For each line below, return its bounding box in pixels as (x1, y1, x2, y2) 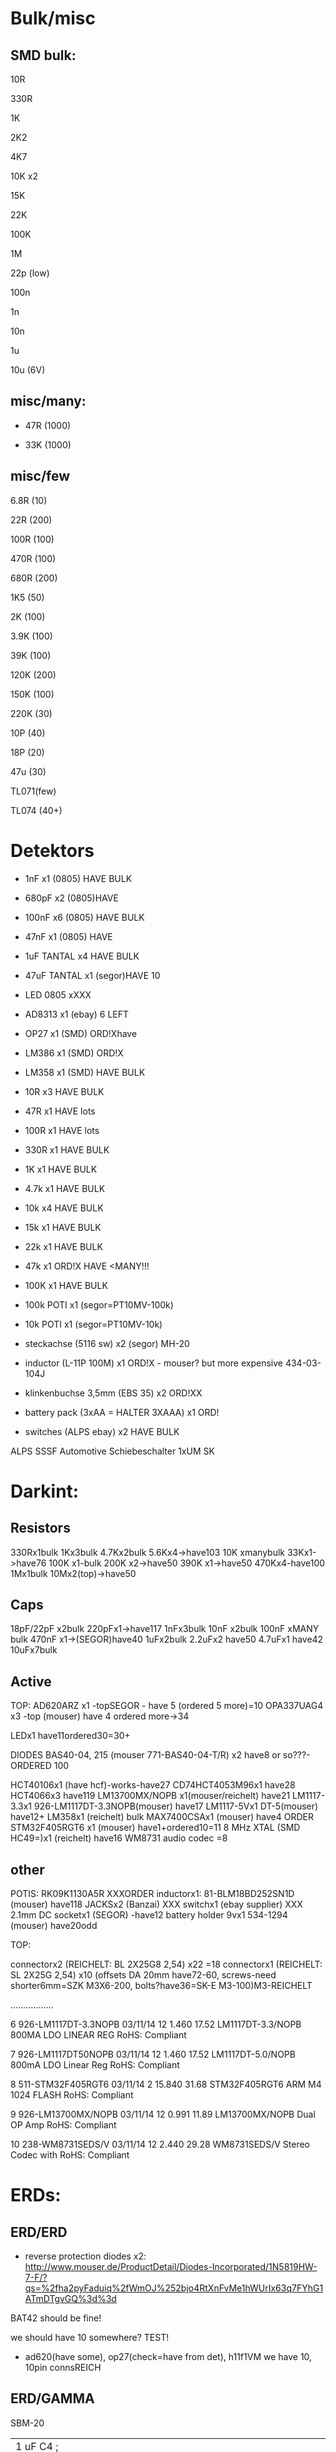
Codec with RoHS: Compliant (10, 2149, 130, 2161)
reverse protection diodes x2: (24, 2250, 147, 2262)
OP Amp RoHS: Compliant (10, 2119, 117, 2131)
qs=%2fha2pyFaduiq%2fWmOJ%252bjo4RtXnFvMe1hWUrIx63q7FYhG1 (24, 2282, 324, 2294)
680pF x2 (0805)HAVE (24, 892, 119, 904)
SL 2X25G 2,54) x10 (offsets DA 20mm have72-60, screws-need (10, 1969, 277, 1981)
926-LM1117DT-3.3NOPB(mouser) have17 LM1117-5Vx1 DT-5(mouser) (33, 1800, 319, 1812)
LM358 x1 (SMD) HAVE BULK (24, 1066, 146, 1078)
